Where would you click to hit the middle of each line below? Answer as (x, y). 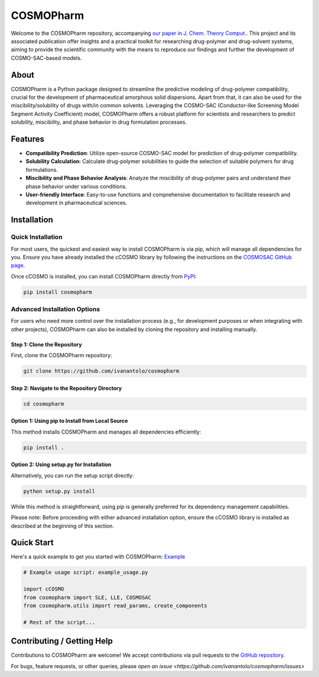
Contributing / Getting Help (62, 641)
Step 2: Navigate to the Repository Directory (66, 388)
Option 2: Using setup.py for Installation (61, 464)
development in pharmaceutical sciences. (77, 203)
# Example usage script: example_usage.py (86, 572)
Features (27, 139)
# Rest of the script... (59, 622)
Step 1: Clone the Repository (46, 344)
